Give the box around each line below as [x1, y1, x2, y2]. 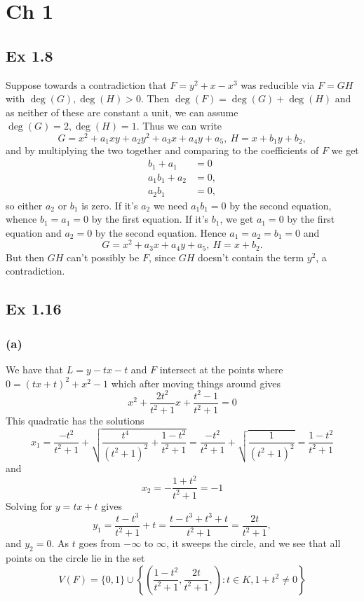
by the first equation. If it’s [91, 212, 209, 226]
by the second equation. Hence [95, 225, 227, 240]
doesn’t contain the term [198, 249, 304, 264]
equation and [6, 225, 62, 240]
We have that [6, 362, 64, 377]
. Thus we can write [136, 118, 222, 133]
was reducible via [241, 77, 315, 92]
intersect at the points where [159, 362, 283, 377]
